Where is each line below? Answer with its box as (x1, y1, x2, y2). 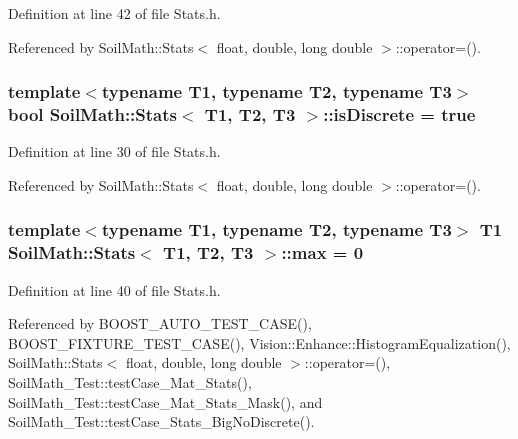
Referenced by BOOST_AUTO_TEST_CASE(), (8, 313, 312, 334)
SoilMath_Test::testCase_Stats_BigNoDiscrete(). (8, 411, 315, 432)
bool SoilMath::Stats (8, 102, 177, 127)
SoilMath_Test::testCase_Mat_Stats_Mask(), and (8, 391, 323, 412)
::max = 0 (281, 240, 364, 265)
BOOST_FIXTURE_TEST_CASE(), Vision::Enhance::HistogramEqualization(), (8, 332, 511, 353)
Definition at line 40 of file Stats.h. (8, 279, 221, 300)
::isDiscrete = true (323, 102, 476, 127)
